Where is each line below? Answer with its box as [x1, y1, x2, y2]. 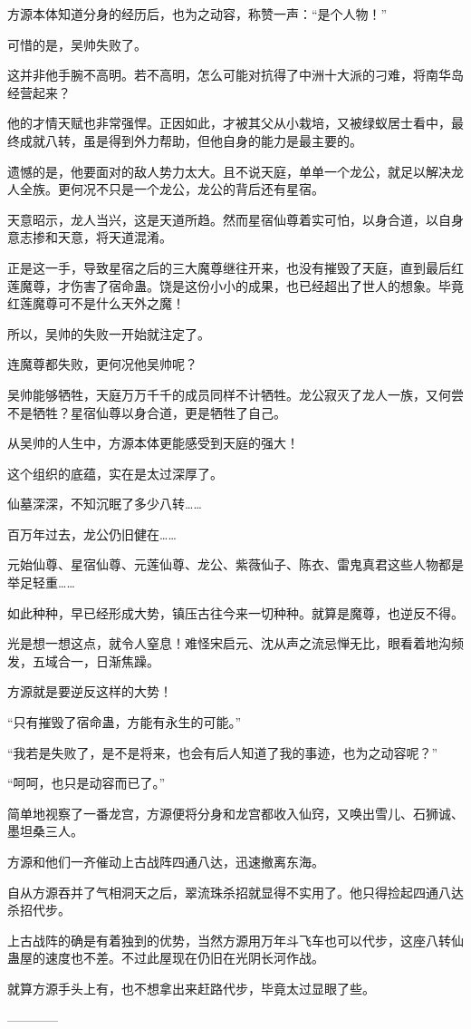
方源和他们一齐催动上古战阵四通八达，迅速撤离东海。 [7, 852, 324, 870]
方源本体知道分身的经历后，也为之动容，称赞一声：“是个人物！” [7, 5, 388, 23]
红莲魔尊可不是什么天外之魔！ [7, 294, 185, 313]
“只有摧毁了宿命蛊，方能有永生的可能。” [7, 713, 242, 732]
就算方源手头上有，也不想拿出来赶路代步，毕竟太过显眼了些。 [7, 978, 375, 997]
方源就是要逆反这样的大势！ [7, 682, 172, 701]
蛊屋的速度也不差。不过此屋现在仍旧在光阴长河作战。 [7, 948, 324, 967]
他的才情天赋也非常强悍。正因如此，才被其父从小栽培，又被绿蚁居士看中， [7, 113, 451, 132]
